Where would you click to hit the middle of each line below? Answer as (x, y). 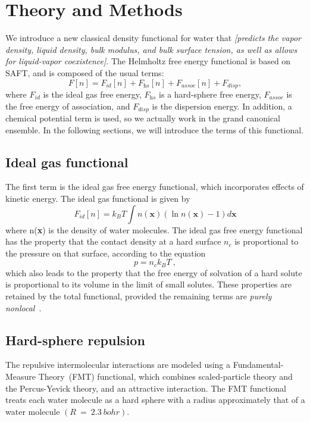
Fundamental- (258, 365)
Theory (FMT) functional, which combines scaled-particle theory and (165, 376)
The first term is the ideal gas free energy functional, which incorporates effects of (155, 187)
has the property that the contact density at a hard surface (113, 241)
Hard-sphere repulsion (75, 340)
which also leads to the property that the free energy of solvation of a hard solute (154, 272)
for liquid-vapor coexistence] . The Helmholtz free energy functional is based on (148, 61)
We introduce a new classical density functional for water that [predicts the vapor (153, 38)
